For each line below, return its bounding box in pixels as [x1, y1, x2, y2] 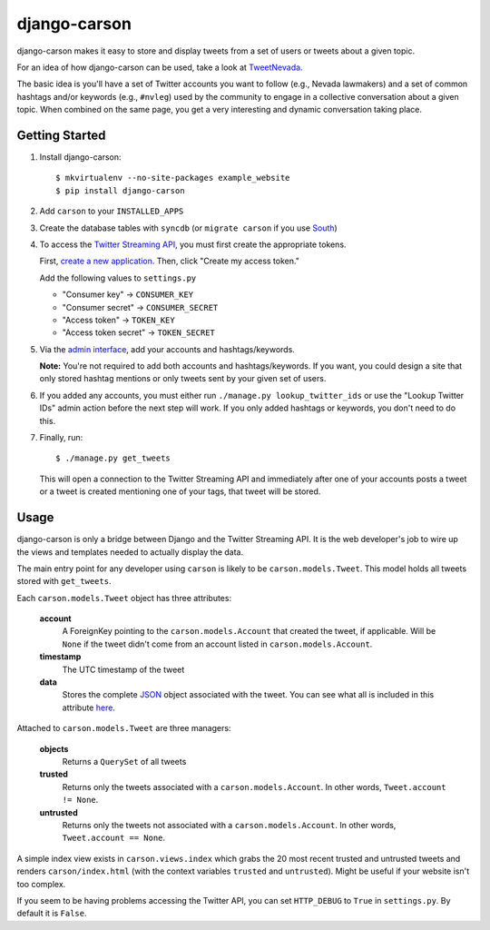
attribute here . [62, 702, 115, 713]
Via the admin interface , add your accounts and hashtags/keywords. [39, 343, 295, 354]
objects [39, 743, 69, 754]
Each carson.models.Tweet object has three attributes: [16, 592, 231, 603]
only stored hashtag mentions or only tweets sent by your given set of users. [39, 373, 327, 384]
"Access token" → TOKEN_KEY [62, 314, 176, 325]
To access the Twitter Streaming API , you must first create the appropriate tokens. [39, 239, 347, 250]
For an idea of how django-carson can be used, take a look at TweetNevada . [16, 62, 303, 73]
